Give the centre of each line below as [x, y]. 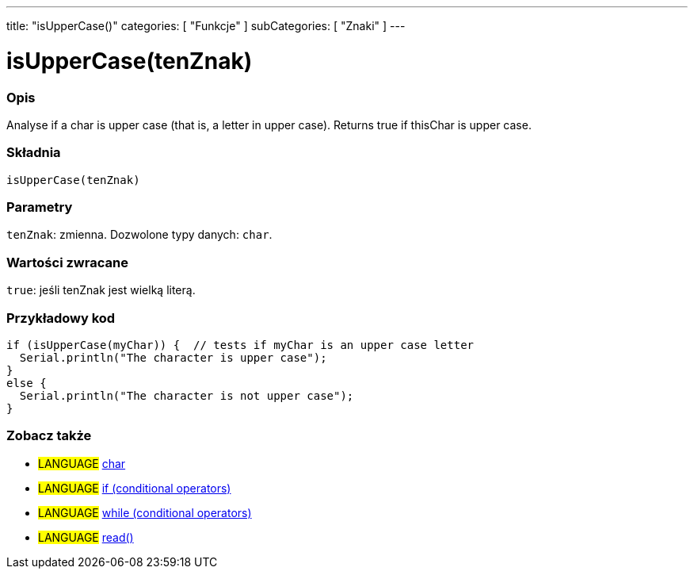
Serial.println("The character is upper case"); [173, 357]
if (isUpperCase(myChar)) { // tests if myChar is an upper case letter [240, 345]
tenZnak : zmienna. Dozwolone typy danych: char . [139, 235]
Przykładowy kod [61, 318]
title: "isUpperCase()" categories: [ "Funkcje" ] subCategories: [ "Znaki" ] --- [206, 26]
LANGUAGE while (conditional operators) [145, 512]
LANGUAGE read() [86, 537]
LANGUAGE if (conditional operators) [135, 488]
